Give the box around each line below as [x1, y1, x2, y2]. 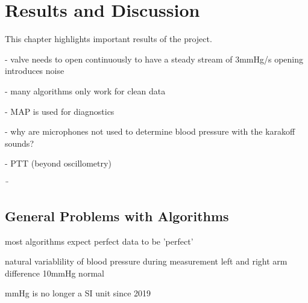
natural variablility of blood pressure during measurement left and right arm [5, 255, 288, 268]
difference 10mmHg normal [5, 266, 104, 279]
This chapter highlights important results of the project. [5, 32, 212, 45]
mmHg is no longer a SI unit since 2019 [5, 287, 151, 299]
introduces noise [5, 64, 64, 77]
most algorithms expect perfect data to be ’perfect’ [5, 234, 193, 247]
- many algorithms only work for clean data [5, 84, 166, 97]
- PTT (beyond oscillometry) [5, 157, 112, 170]
